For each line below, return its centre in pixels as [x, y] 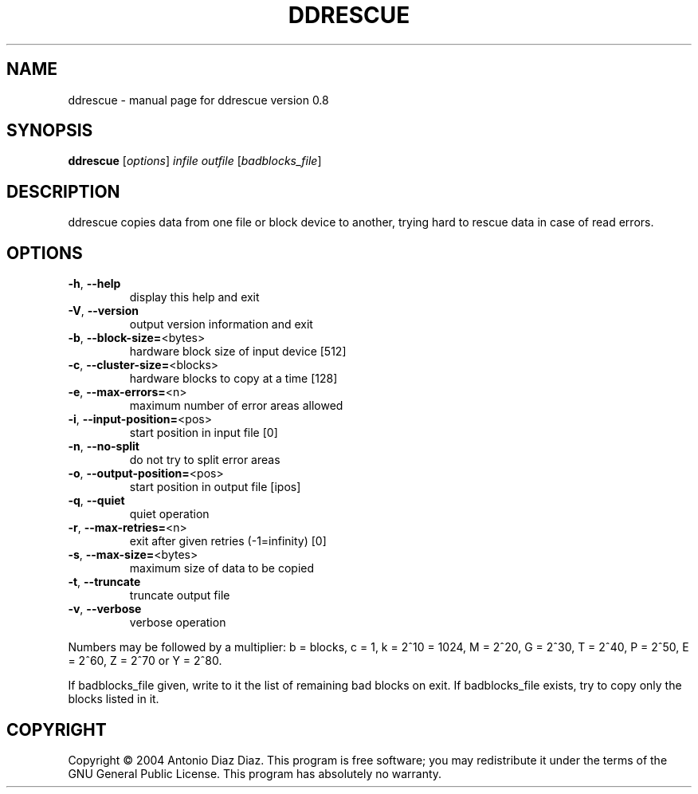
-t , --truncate [104, 582]
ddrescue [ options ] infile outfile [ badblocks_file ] [195, 161]
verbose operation [178, 623]
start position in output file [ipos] [215, 487]
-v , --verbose [105, 609]
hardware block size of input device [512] [238, 352]
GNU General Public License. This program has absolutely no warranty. [255, 773]
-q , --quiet [96, 501]
